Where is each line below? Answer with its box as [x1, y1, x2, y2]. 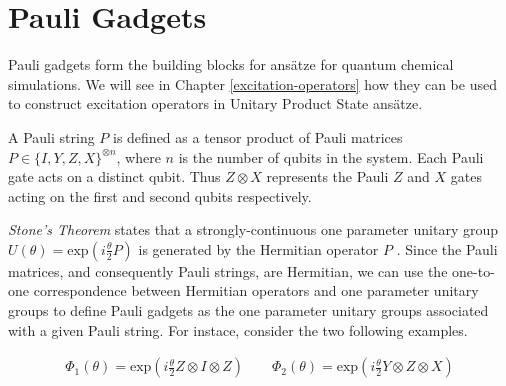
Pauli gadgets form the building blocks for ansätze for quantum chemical [8, 54, 454, 75]
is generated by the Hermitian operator [138, 238, 379, 259]
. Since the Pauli [396, 238, 498, 259]
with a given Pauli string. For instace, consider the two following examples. [8, 319, 468, 340]
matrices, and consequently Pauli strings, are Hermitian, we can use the [8, 260, 448, 281]
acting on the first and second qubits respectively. [8, 185, 312, 206]
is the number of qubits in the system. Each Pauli [178, 146, 484, 167]
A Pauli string [8, 126, 95, 147]
